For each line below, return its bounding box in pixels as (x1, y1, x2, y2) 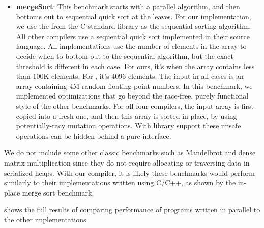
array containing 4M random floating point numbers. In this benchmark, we (16, 80, 253, 91)
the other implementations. (4, 214, 89, 224)
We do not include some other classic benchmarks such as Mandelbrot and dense (4, 147, 256, 158)
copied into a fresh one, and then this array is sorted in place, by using (16, 110, 237, 121)
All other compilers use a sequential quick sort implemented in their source (16, 30, 250, 41)
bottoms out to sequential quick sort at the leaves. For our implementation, (16, 11, 251, 21)
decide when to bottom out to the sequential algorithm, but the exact (16, 50, 233, 61)
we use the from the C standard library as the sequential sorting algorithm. (16, 21, 251, 31)
